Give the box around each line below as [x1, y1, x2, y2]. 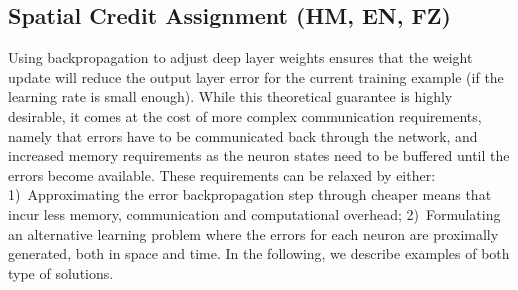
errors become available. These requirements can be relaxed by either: [8, 164, 436, 185]
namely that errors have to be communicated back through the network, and [8, 125, 478, 146]
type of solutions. [8, 262, 114, 283]
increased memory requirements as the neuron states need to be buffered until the [8, 145, 510, 166]
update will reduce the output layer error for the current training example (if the [8, 66, 504, 87]
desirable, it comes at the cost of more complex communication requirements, [8, 105, 482, 126]
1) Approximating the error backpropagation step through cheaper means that [8, 184, 492, 205]
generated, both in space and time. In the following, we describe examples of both [8, 243, 510, 264]
